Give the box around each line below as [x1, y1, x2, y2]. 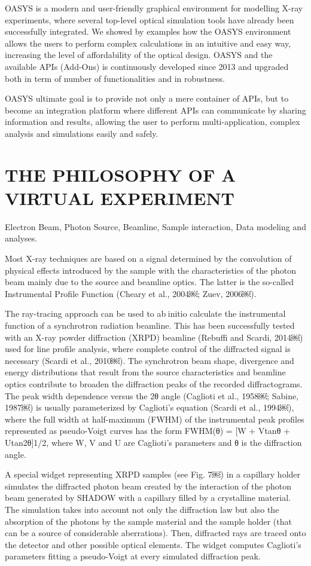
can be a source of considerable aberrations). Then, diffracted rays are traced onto [5, 527, 306, 539]
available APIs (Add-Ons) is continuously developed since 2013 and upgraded [5, 60, 289, 72]
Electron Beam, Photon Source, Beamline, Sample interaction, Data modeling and [5, 220, 306, 232]
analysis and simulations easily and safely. [5, 127, 158, 139]
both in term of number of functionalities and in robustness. [5, 72, 225, 84]
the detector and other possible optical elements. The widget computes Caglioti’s [5, 538, 301, 550]
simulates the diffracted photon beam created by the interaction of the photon [5, 479, 291, 492]
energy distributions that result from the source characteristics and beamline [5, 366, 286, 378]
